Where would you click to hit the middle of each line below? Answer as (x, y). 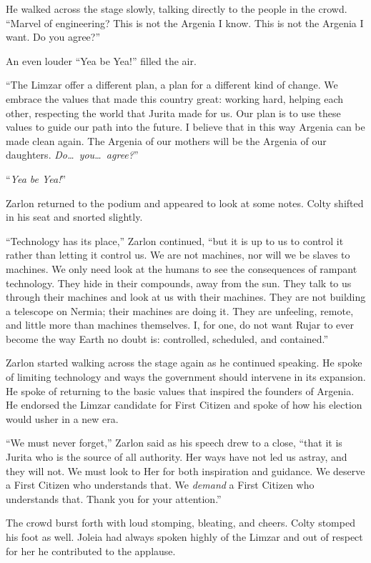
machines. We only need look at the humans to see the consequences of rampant (182, 268)
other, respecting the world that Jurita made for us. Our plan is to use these (173, 113)
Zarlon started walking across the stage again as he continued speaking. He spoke (184, 363)
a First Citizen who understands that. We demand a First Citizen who (160, 485)
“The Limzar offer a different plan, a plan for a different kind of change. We (172, 85)
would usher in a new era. (62, 418)
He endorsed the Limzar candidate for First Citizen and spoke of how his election (184, 405)
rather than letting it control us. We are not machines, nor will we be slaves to (178, 255)
